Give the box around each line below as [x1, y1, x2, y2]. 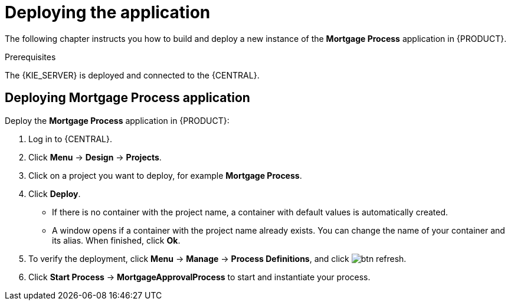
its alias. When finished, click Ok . [52, 235, 181, 245]
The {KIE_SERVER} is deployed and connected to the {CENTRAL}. [5, 70, 260, 80]
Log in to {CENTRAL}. [28, 133, 112, 144]
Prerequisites [5, 51, 56, 62]
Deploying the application [5, 2, 211, 22]
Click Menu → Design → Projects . [28, 152, 162, 162]
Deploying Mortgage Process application [5, 90, 250, 106]
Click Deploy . [28, 188, 81, 199]
